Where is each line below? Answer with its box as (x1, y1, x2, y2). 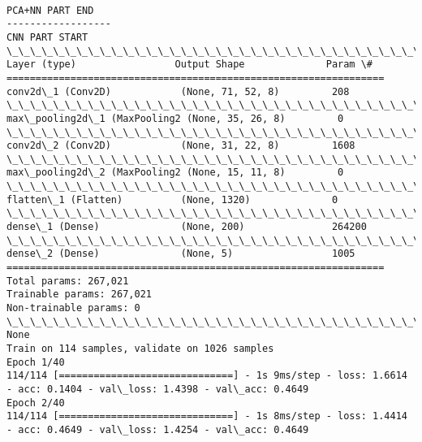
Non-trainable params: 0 (6, 302, 140, 314)
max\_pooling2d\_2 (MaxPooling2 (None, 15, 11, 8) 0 (6, 167, 344, 179)
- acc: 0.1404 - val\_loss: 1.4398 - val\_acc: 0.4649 (6, 383, 309, 395)
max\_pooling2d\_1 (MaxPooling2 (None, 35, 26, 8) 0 (6, 112, 344, 124)
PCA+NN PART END (6, 4, 94, 16)
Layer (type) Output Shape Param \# (6, 58, 373, 71)
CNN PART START (6, 31, 88, 43)
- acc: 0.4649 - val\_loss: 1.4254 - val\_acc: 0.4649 (6, 423, 309, 435)
